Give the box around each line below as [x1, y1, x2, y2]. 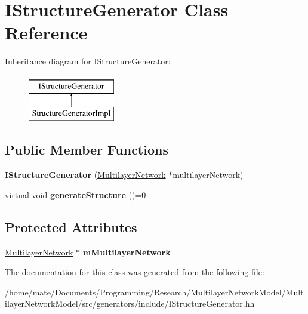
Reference [5, 20, 88, 45]
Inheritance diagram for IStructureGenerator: [5, 55, 171, 67]
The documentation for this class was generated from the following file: [5, 266, 264, 278]
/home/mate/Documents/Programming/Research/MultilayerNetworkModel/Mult [5, 285, 304, 298]
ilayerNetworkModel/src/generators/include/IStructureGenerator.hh [5, 297, 255, 310]
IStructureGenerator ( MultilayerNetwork [5, 168, 166, 181]
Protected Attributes [5, 217, 137, 236]
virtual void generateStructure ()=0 [5, 188, 146, 201]
